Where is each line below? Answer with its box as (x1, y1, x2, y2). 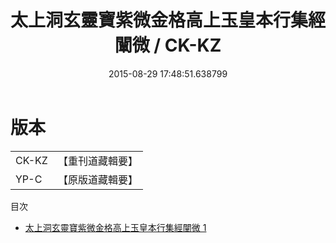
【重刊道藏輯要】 (57, 154, 138, 168)
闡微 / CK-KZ (114, 34, 222, 57)
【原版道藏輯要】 (57, 172, 138, 186)
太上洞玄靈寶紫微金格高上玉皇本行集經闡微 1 (24, 221, 207, 233)
